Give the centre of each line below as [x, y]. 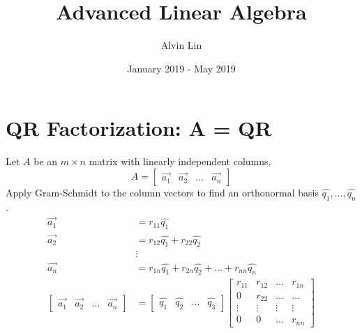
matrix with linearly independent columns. [180, 161]
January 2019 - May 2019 [181, 68]
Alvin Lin [181, 45]
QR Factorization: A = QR [139, 128]
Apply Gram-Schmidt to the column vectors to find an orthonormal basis [162, 192]
